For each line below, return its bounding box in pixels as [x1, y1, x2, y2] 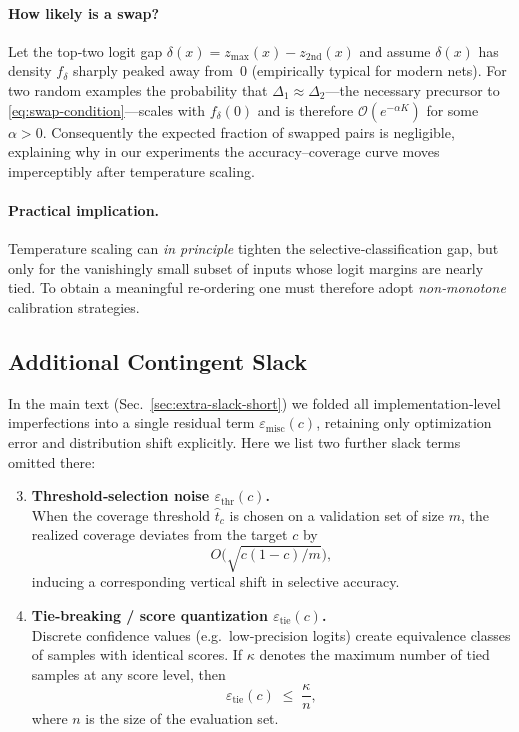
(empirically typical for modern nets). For [251, 60, 507, 81]
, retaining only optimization [316, 412, 492, 433]
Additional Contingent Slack [8, 345, 307, 376]
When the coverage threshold [31, 504, 211, 525]
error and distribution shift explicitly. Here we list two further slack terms [8, 431, 461, 452]
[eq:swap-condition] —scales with [8, 99, 206, 120]
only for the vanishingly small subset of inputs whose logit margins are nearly [8, 257, 484, 278]
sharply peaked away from [72, 60, 233, 81]
